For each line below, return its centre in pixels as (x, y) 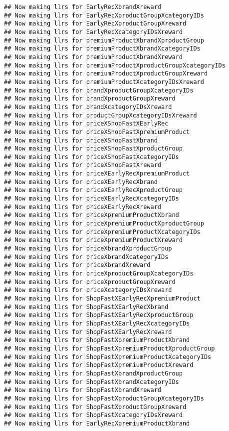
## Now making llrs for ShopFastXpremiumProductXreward (99, 365)
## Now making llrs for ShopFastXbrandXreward (83, 390)
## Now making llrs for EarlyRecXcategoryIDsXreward (93, 32)
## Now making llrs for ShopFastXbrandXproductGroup (93, 373)
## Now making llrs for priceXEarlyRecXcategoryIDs (92, 199)
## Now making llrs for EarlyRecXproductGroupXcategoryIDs (104, 15)
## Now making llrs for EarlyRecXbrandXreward (83, 7)
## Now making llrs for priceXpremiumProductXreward (93, 240)
